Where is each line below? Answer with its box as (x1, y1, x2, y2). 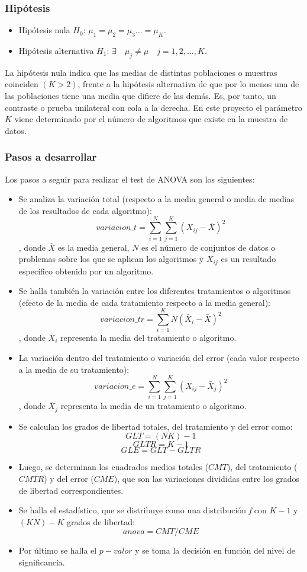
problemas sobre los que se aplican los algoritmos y (18, 253, 204, 265)
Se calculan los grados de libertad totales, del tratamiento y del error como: (18, 420, 293, 432)
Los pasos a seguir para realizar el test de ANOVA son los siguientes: (5, 172, 255, 185)
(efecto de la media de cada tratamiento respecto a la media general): (18, 296, 270, 308)
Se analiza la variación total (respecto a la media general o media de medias (18, 193, 295, 205)
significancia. (18, 555, 65, 568)
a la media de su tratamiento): (18, 363, 130, 375)
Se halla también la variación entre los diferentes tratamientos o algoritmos (18, 285, 291, 297)
